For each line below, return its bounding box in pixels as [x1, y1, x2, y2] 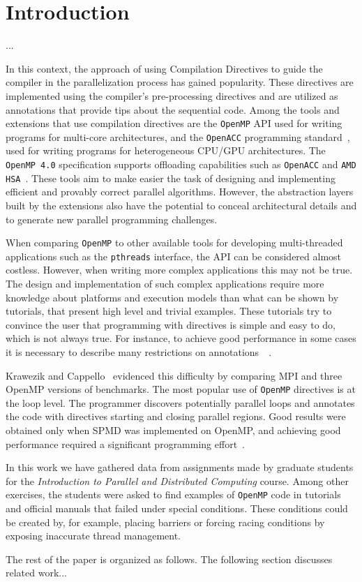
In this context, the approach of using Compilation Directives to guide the [6, 61, 323, 75]
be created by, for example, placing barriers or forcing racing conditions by [6, 514, 325, 529]
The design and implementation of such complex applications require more [6, 276, 324, 290]
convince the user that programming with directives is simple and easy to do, [6, 317, 336, 331]
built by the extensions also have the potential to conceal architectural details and [6, 197, 357, 212]
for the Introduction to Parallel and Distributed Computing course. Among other [6, 473, 349, 488]
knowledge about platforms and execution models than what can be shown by [6, 290, 339, 304]
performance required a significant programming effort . [6, 436, 245, 451]
